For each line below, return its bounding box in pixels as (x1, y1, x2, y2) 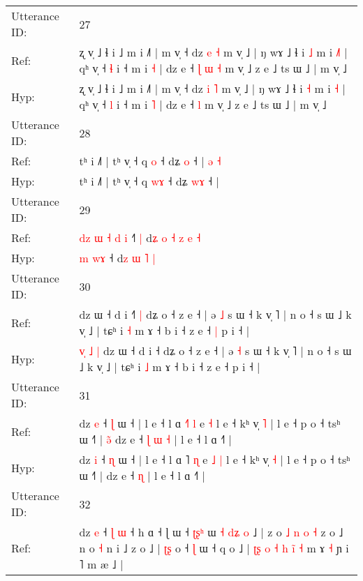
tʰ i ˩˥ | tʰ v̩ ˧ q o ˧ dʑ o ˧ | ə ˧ (79, 153, 221, 169)
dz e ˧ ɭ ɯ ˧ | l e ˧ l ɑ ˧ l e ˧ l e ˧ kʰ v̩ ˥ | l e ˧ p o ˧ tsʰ (79, 415, 341, 431)
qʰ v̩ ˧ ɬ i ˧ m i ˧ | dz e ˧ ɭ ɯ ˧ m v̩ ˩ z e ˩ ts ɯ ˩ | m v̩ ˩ (79, 60, 347, 76)
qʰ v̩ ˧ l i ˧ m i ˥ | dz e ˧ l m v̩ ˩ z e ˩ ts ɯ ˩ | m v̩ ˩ (79, 96, 327, 112)
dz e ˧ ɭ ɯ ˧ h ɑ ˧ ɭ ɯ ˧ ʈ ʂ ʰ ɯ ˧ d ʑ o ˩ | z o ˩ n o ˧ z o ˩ (79, 524, 343, 540)
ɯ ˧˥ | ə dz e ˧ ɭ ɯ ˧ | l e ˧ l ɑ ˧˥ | (79, 431, 232, 447)
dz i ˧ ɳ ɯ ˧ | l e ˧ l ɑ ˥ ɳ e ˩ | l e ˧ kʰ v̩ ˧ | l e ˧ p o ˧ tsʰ (79, 451, 350, 467)
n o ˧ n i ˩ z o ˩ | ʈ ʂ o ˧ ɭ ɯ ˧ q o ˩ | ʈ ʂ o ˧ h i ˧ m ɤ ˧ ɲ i (79, 540, 349, 556)
